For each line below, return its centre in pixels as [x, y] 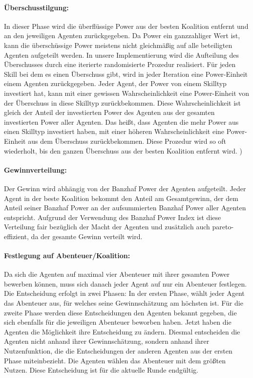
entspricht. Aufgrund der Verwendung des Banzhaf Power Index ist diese [113, 217]
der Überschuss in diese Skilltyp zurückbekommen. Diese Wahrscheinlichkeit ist [123, 102]
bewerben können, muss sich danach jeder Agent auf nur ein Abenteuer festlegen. [126, 283]
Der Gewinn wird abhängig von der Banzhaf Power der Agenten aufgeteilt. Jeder [125, 188]
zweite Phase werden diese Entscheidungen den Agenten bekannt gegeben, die [120, 312]
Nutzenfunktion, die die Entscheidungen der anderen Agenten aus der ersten [118, 351]
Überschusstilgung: [36, 7]
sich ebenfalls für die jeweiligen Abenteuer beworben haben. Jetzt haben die [118, 322]
